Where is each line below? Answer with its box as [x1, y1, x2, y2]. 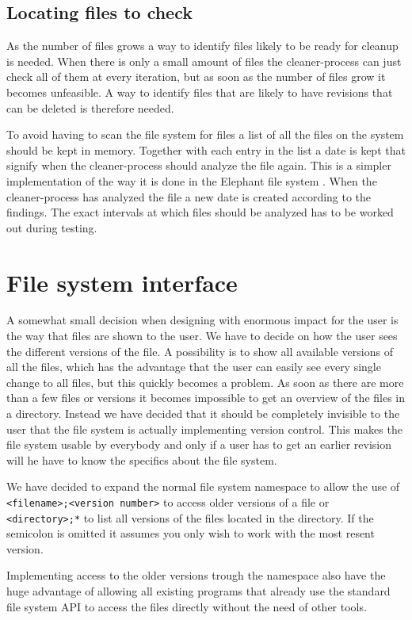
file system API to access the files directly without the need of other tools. [6, 598, 367, 614]
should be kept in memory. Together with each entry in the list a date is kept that [6, 141, 406, 158]
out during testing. [6, 219, 97, 235]
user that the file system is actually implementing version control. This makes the [6, 420, 402, 437]
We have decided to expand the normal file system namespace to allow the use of [6, 478, 400, 495]
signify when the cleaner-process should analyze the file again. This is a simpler [6, 157, 391, 174]
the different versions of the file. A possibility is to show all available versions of [6, 343, 393, 359]
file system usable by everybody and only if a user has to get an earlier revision [6, 436, 391, 453]
